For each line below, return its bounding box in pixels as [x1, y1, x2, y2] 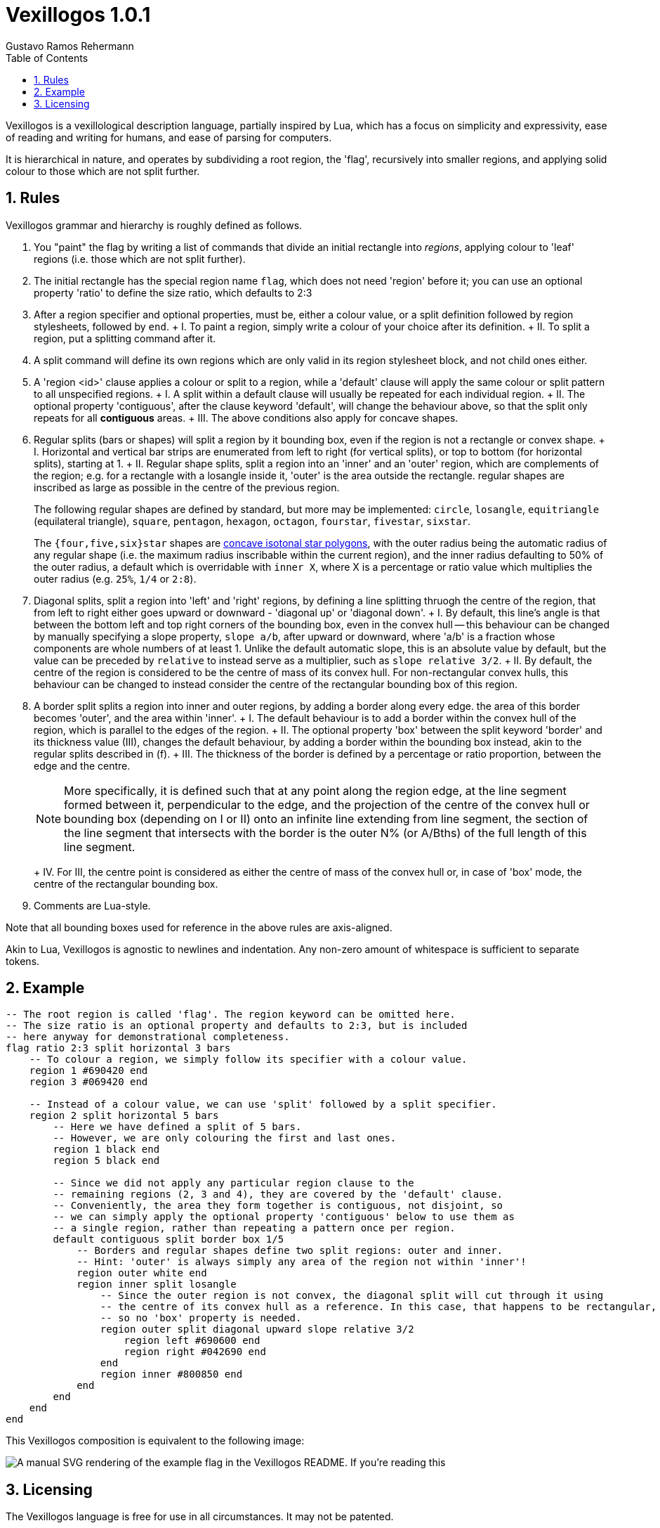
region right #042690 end [124, 1346, 266, 1358]
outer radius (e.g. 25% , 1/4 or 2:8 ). [34, 572, 197, 585]
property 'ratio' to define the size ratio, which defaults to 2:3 [34, 286, 312, 299]
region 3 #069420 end [29, 1076, 148, 1088]
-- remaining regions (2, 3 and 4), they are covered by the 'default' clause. [53, 1189, 503, 1200]
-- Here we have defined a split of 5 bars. [53, 1121, 302, 1133]
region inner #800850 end [100, 1368, 243, 1380]
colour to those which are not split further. [6, 164, 200, 177]
